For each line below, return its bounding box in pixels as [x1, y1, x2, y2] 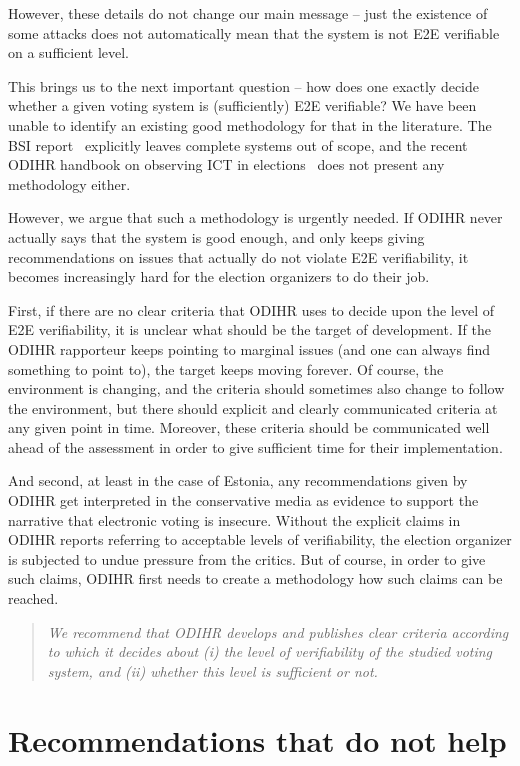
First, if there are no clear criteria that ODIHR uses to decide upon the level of [8, 299, 494, 320]
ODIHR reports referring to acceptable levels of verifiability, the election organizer [8, 529, 512, 550]
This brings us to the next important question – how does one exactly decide [8, 75, 480, 96]
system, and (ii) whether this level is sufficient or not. [47, 660, 378, 681]
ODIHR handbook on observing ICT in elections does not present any [8, 154, 445, 175]
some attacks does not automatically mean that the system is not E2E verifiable [8, 22, 500, 43]
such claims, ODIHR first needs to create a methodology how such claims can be [8, 568, 503, 589]
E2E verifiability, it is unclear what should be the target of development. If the [8, 319, 491, 340]
